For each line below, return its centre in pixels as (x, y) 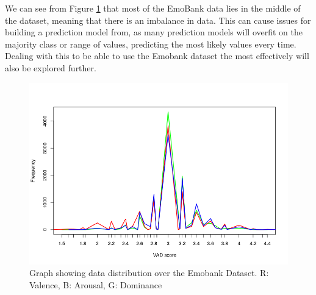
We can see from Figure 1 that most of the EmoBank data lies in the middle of (153, 8)
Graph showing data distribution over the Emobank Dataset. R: (149, 273)
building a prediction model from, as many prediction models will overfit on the (154, 32)
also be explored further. (51, 67)
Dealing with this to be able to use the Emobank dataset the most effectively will (157, 56)
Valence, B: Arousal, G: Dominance (96, 284)
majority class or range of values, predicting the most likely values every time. (151, 44)
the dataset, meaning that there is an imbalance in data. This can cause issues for (158, 20)
